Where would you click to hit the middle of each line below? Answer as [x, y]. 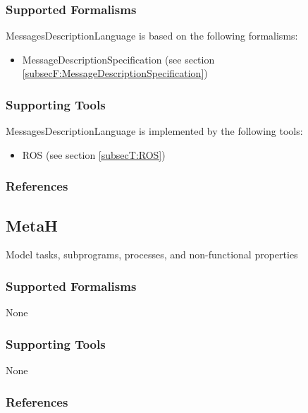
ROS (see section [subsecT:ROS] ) [94, 154]
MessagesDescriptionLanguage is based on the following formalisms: [152, 36]
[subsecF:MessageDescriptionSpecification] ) [115, 73]
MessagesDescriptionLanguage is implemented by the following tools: [154, 131]
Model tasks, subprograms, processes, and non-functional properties [152, 255]
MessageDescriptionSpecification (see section [118, 59]
